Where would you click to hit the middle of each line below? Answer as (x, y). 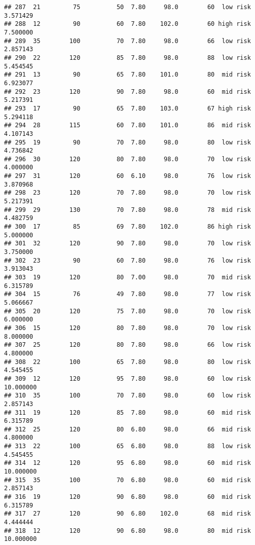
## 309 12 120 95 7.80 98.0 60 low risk (128, 378)
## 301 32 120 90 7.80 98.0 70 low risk (128, 244)
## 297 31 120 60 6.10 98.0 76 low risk (128, 176)
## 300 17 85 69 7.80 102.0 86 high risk (128, 227)
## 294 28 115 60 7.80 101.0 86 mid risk (128, 125)
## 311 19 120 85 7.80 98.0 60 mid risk (128, 412)
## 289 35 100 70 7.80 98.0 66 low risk (128, 41)
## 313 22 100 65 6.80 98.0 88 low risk (128, 446)
